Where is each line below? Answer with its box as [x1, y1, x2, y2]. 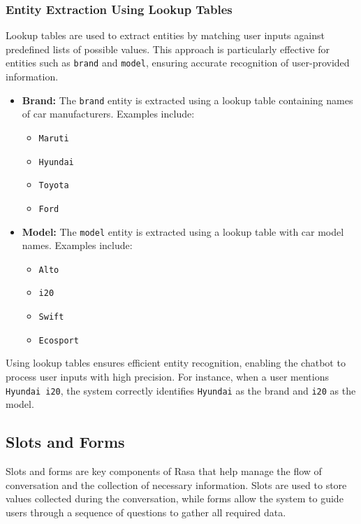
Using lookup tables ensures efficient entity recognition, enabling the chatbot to [6, 355, 346, 370]
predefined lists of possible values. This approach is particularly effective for [6, 41, 330, 56]
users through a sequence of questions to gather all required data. [6, 504, 286, 519]
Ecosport [38, 335, 79, 346]
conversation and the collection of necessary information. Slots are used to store [6, 477, 347, 492]
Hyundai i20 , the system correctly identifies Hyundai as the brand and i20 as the [6, 383, 356, 397]
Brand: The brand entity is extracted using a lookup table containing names [22, 92, 353, 107]
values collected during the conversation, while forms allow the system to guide [6, 491, 344, 506]
